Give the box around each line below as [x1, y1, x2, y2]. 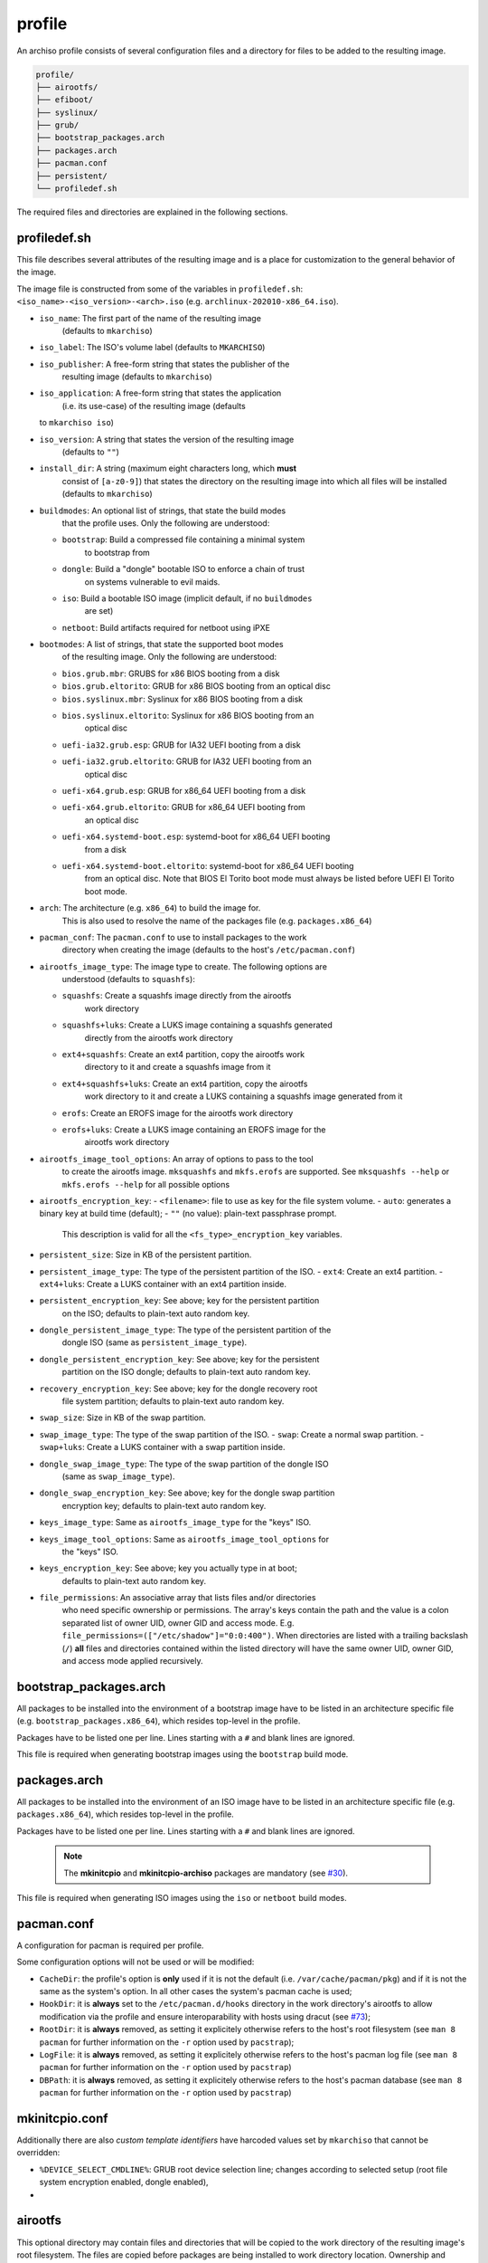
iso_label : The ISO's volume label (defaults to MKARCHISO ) [39, 342, 266, 353]
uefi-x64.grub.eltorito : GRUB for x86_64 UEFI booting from [61, 802, 306, 813]
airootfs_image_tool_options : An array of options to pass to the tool [39, 1153, 314, 1164]
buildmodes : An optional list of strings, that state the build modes [39, 505, 286, 516]
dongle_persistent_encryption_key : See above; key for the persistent [39, 1353, 320, 1364]
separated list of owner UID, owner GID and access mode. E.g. [61, 1617, 295, 1628]
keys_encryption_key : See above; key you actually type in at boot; [39, 1562, 297, 1574]
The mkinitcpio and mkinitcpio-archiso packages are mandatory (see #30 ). [63, 1867, 348, 1878]
